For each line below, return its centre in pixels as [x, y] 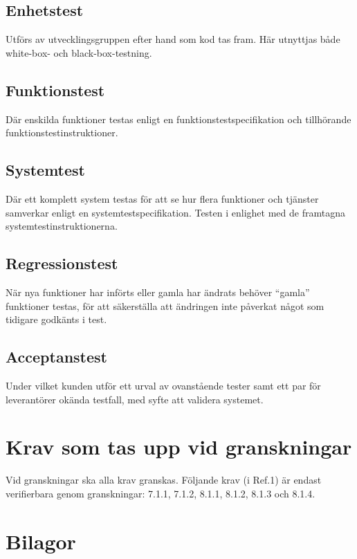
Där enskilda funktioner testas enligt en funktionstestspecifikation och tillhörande [178, 119]
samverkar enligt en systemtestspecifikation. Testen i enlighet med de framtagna [175, 212]
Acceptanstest [56, 357]
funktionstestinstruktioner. [62, 132]
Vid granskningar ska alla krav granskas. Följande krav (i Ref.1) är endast [164, 480]
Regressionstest [62, 263]
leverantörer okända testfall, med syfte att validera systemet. [135, 399]
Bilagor [41, 541]
